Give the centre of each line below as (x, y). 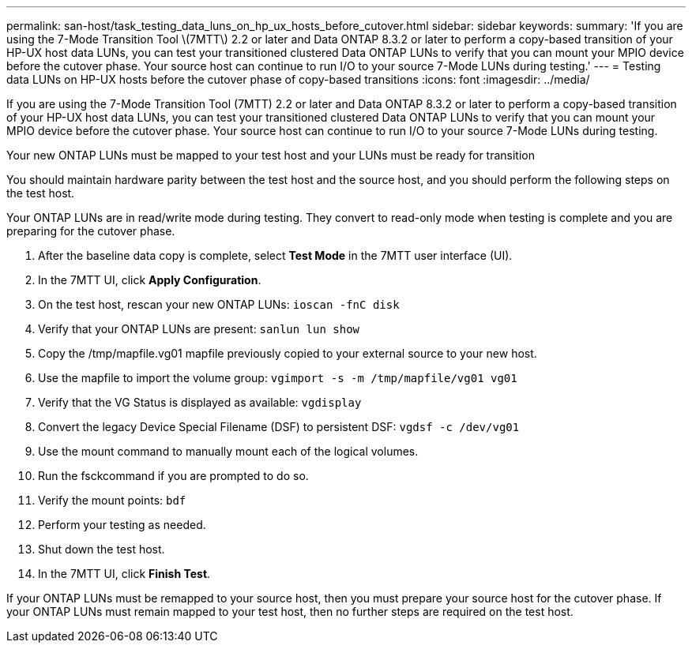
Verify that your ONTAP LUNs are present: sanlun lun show (199, 329)
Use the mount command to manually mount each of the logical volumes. (228, 451)
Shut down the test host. (102, 549)
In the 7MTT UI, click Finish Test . (124, 574)
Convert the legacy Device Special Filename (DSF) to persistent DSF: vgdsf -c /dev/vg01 (279, 427)
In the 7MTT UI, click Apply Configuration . (150, 280)
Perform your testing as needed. (122, 525)
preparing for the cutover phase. (91, 231)
